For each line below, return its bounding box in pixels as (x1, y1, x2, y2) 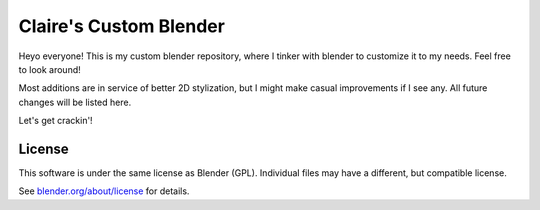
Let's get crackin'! (18, 115, 94, 127)
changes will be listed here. (18, 96, 132, 108)
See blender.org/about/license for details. (18, 185, 190, 197)
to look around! (18, 63, 82, 75)
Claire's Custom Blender (18, 15, 225, 37)
